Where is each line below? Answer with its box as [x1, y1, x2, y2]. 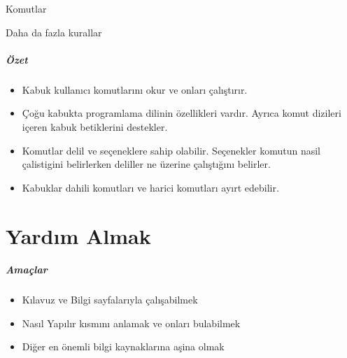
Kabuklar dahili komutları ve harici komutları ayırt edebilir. [22, 180, 279, 194]
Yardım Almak [6, 221, 151, 250]
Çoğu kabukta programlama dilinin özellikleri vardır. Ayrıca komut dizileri [22, 106, 341, 120]
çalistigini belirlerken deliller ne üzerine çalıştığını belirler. [22, 157, 271, 171]
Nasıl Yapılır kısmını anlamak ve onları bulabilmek [22, 315, 241, 330]
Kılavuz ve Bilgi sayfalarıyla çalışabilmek [22, 292, 198, 307]
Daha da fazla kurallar [6, 24, 102, 39]
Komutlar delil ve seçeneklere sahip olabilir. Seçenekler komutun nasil [22, 143, 321, 157]
